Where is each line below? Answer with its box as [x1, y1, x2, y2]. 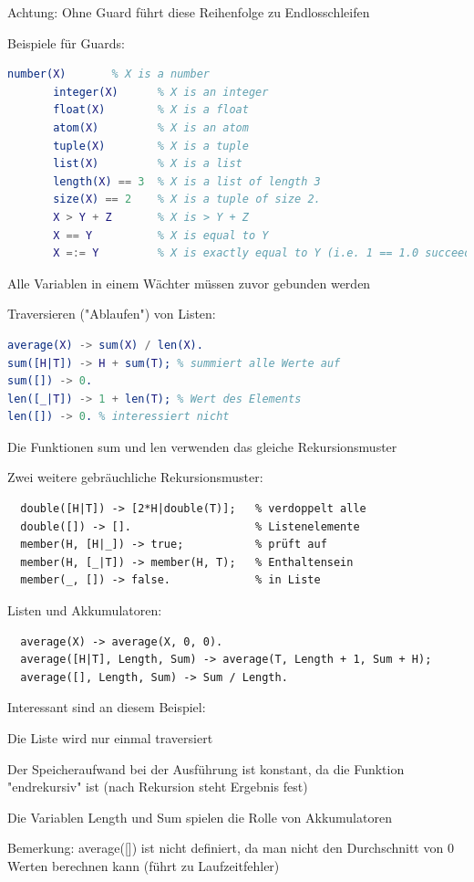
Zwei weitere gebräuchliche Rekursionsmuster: [7, 467, 263, 487]
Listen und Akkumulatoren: [7, 601, 162, 620]
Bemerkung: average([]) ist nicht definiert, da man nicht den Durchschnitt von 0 [7, 838, 454, 857]
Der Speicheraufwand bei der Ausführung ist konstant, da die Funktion [7, 759, 405, 778]
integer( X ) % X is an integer [53, 85, 269, 99]
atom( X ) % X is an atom [53, 121, 249, 134]
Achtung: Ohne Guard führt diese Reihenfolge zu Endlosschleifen [7, 3, 370, 21]
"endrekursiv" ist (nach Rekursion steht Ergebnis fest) [7, 777, 308, 796]
